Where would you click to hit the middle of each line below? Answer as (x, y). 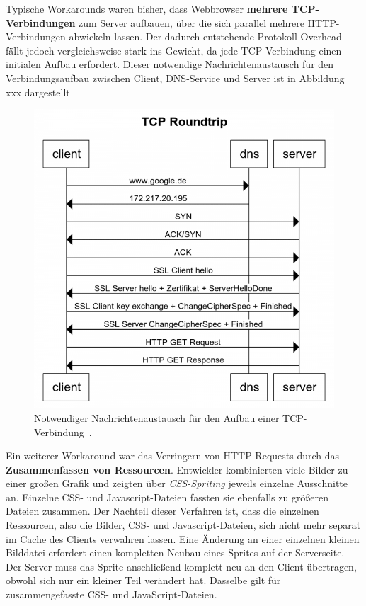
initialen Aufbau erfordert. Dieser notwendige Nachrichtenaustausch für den (170, 64)
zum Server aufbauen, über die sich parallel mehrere (191, 22)
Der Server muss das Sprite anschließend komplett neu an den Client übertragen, (181, 566)
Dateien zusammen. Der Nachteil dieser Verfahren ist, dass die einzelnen (162, 511)
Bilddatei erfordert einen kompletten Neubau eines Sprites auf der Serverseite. (175, 553)
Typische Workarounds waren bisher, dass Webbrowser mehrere (147, 8)
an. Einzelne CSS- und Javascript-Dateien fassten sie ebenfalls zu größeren (167, 497)
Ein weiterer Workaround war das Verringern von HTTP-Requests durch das (173, 456)
